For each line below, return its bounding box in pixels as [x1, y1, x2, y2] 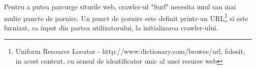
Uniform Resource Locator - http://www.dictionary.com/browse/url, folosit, [15, 46, 245, 56]
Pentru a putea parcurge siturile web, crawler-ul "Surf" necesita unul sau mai [4, 1, 236, 11]
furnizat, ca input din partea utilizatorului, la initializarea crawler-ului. [4, 22, 219, 32]
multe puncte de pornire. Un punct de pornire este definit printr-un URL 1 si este [4, 11, 248, 23]
